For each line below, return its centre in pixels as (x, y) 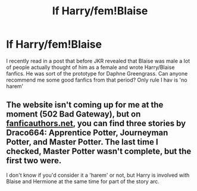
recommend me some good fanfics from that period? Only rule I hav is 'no (97, 80)
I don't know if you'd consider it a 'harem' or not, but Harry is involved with (98, 175)
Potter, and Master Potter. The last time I (82, 142)
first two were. (34, 161)
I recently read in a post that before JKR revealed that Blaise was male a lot (98, 61)
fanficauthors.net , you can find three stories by (96, 123)
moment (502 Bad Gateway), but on (74, 114)
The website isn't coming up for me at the (85, 105)
